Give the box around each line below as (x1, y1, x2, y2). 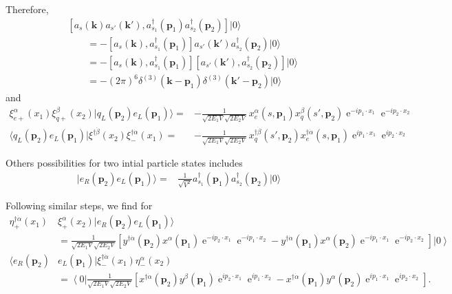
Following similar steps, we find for (6, 198, 153, 213)
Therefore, (6, 2, 49, 16)
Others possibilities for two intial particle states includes (6, 156, 243, 170)
